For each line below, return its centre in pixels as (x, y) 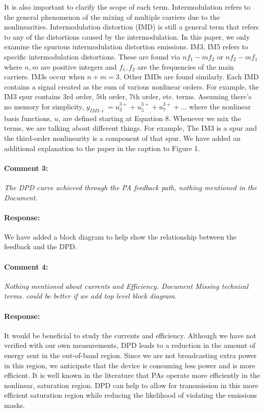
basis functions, (28, 118)
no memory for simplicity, (44, 106)
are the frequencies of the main (186, 66)
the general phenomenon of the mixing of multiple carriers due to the (112, 17)
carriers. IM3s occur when (45, 77)
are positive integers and (79, 66)
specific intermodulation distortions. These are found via (92, 56)
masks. (14, 405)
